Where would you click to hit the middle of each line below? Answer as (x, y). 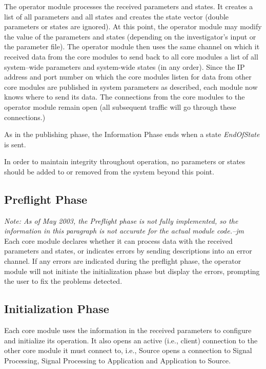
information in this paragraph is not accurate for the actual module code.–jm (124, 231)
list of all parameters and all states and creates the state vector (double (117, 16)
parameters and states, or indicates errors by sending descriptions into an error (128, 251)
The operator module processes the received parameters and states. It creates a (129, 6)
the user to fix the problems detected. (63, 281)
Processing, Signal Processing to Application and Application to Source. (117, 360)
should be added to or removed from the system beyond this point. (109, 171)
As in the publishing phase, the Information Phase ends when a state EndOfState (132, 134)
